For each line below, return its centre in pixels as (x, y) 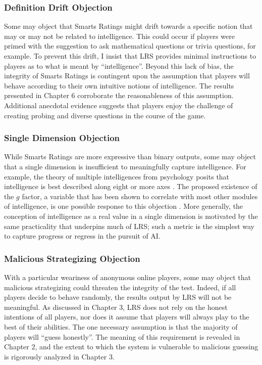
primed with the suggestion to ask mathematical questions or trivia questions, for (130, 46)
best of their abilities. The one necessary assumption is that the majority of (121, 326)
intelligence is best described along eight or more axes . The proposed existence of (131, 186)
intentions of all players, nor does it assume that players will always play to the (127, 317)
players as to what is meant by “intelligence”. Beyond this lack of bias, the (119, 65)
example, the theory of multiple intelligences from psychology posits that (117, 176)
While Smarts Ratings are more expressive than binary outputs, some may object (130, 156)
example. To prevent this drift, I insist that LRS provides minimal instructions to (130, 56)
